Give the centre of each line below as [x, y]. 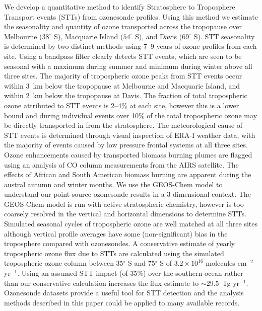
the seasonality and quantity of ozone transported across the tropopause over [123, 26]
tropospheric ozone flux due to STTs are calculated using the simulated [114, 253]
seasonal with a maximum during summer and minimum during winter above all [128, 66]
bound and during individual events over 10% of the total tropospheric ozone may [131, 115]
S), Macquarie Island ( [89, 36]
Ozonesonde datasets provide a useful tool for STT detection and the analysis [124, 293]
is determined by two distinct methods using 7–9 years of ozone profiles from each [130, 46]
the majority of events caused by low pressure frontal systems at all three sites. [126, 145]
